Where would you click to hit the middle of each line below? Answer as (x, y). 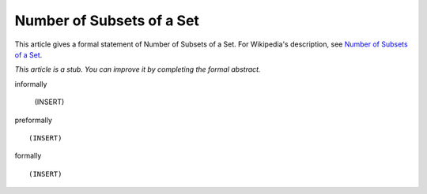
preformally (34, 120)
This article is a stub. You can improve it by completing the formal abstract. (138, 69)
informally (31, 84)
